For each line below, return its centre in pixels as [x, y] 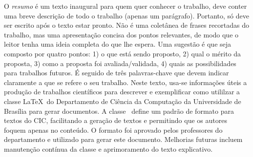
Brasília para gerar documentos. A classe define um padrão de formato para [119, 111]
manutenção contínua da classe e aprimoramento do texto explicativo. [108, 148]
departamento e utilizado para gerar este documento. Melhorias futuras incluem [123, 139]
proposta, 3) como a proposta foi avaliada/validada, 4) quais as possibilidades [120, 63]
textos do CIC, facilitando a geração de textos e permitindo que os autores [116, 120]
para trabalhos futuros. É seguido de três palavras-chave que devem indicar [116, 73]
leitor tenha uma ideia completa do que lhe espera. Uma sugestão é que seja [118, 44]
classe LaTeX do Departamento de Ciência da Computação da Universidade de [123, 101]
